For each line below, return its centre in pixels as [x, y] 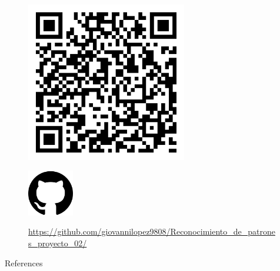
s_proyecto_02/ [58, 243]
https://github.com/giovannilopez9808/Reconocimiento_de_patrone [152, 231]
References [24, 262]
